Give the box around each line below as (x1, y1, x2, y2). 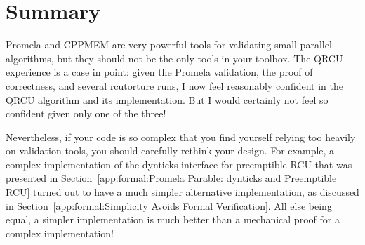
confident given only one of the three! (6, 106, 166, 121)
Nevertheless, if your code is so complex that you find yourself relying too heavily (6, 129, 356, 144)
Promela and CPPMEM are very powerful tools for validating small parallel (6, 37, 332, 52)
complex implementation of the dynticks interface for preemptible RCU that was (6, 157, 352, 171)
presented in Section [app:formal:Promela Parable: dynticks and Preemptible (6, 171, 337, 185)
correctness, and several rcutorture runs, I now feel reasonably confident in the (6, 78, 343, 93)
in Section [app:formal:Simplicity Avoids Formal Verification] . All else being (6, 198, 332, 213)
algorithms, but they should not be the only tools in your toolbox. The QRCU (6, 51, 343, 65)
